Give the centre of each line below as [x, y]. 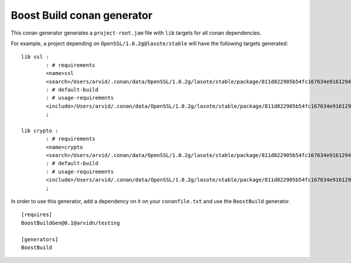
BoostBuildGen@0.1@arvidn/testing [70, 223]
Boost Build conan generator [82, 15]
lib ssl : [35, 57]
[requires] [37, 215]
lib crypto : [40, 131]
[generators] [40, 239]
